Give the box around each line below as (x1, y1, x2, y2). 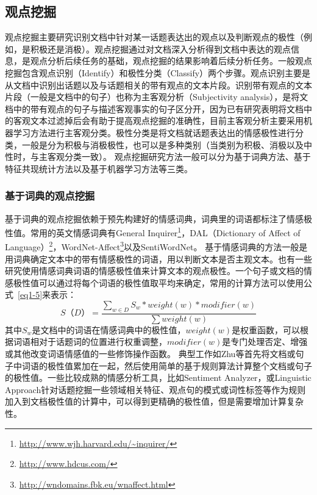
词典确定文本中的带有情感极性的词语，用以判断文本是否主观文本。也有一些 (13, 252, 312, 265)
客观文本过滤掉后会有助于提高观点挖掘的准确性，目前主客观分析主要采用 (13, 114, 304, 127)
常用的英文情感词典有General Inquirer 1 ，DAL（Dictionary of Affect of (30, 225, 301, 239)
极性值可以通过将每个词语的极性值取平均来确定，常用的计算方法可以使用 (13, 276, 304, 289)
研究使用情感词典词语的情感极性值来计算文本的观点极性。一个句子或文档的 (5, 264, 304, 277)
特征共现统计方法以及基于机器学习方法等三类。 (5, 162, 193, 175)
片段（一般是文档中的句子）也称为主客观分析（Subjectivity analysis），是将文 (5, 90, 308, 103)
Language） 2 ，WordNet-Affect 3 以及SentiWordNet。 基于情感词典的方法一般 (5, 239, 299, 253)
